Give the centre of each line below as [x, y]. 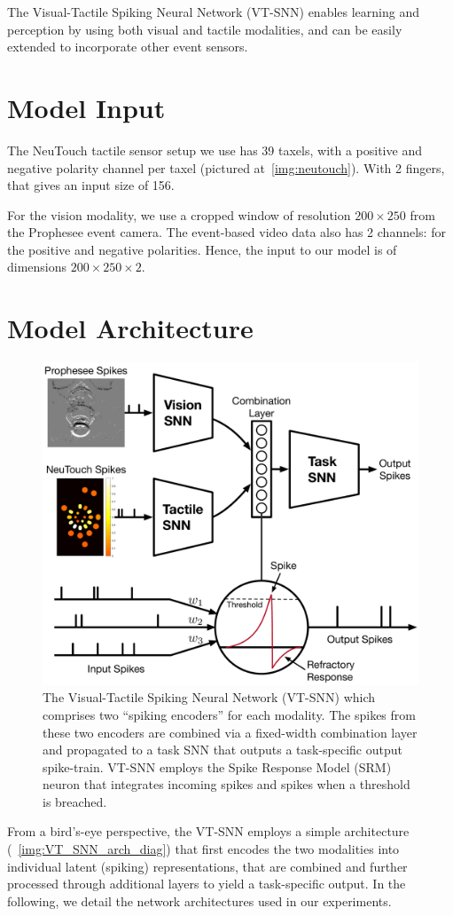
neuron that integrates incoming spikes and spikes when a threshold [226, 784]
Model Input [86, 107]
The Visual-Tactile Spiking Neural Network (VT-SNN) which [209, 697]
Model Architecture [130, 328]
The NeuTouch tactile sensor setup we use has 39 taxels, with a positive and [215, 150]
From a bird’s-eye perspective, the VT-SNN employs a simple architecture [208, 831]
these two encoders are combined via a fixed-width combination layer [230, 732]
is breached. [75, 801]
